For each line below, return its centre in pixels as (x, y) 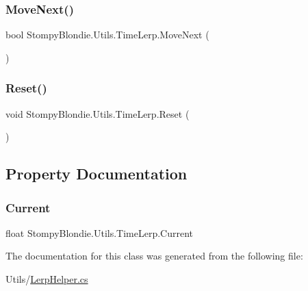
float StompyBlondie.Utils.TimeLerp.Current (100, 232)
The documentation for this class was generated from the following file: (154, 256)
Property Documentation (97, 174)
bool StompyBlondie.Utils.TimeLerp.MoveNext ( (107, 35)
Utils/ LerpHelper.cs (47, 279)
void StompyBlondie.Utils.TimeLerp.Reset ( (98, 113)
